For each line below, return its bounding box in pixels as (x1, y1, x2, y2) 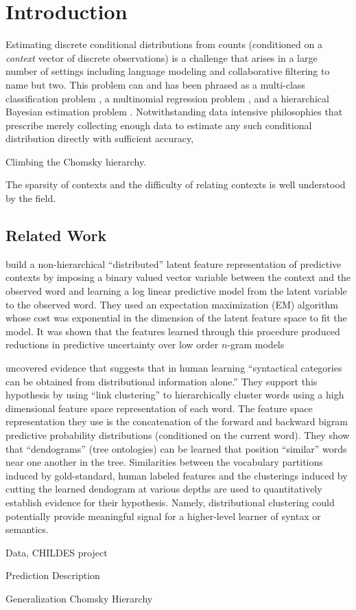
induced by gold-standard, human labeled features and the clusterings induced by (5, 468, 348, 482)
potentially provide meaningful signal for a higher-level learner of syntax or (5, 508, 321, 523)
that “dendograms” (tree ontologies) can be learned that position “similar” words (5, 441, 347, 455)
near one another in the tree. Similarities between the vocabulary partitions (5, 455, 323, 469)
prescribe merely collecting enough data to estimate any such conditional (5, 117, 312, 132)
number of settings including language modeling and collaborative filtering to (5, 64, 330, 78)
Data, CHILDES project (5, 545, 108, 559)
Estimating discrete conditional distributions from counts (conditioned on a (5, 37, 322, 52)
